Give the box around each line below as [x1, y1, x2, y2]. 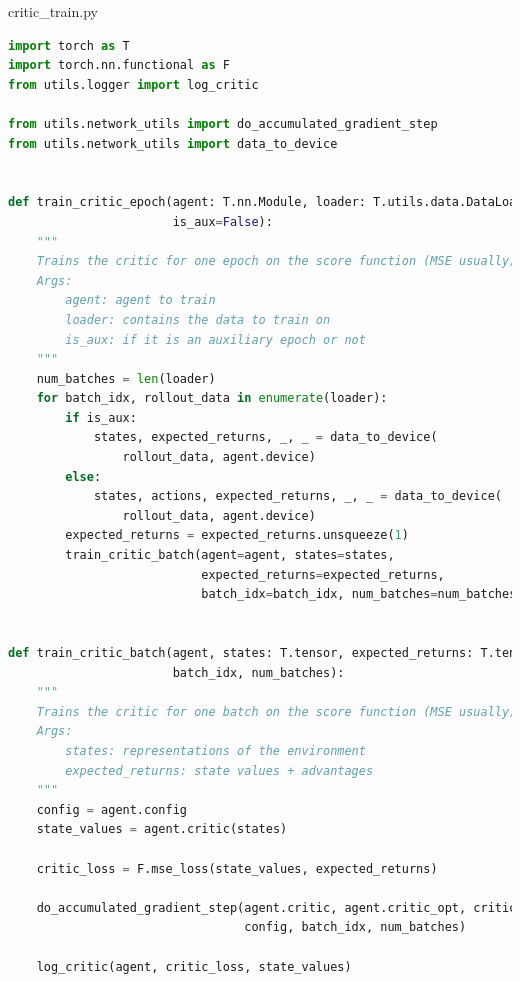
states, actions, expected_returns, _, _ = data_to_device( [93, 489, 502, 504]
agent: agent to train [65, 293, 216, 308]
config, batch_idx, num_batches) [244, 920, 467, 935]
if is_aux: [65, 410, 137, 425]
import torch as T [8, 38, 130, 53]
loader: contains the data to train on [65, 312, 331, 327]
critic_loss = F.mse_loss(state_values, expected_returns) [36, 861, 438, 876]
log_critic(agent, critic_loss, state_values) [36, 959, 352, 974]
